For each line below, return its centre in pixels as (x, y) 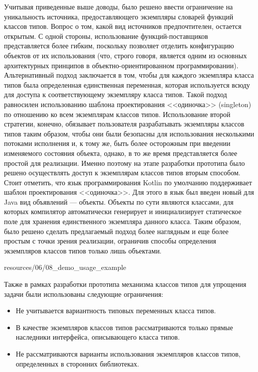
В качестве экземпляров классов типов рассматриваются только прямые (124, 327)
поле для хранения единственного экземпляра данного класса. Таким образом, (123, 221)
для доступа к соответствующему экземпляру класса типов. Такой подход (116, 94)
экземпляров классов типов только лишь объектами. (83, 250)
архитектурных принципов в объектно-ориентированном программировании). (121, 65)
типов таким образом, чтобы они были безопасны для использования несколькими (129, 133)
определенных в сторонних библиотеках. (77, 363)
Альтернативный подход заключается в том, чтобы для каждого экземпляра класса (129, 75)
